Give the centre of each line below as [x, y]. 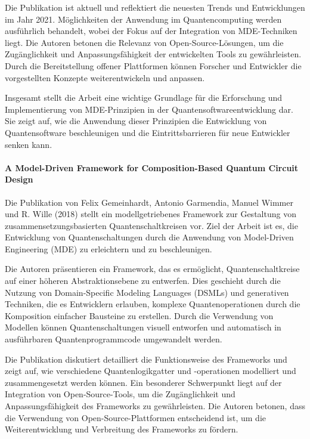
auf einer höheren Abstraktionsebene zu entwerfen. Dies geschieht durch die [143, 281]
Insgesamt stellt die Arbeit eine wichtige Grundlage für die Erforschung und [144, 98]
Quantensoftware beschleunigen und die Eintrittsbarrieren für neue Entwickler [148, 132]
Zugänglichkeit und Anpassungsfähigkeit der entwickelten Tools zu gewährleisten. [153, 54]
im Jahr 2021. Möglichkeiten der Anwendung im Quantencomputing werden [143, 19]
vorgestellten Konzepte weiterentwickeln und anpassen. [105, 77]
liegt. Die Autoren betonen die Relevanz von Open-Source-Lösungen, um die [144, 42]
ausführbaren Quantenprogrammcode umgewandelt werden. [114, 339]
